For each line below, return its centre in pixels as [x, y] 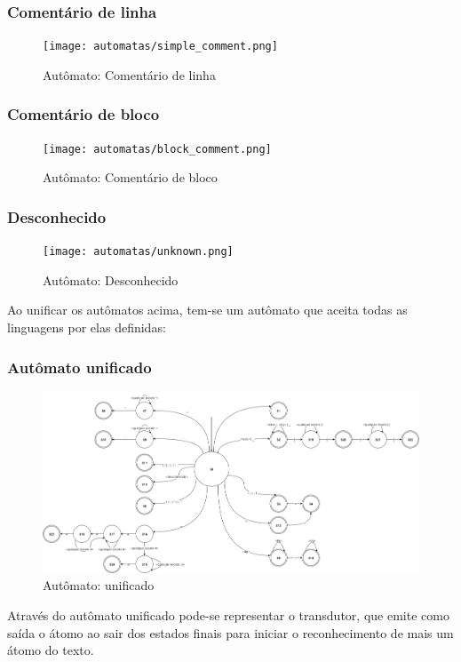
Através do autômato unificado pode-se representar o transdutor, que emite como [228, 614]
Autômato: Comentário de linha [129, 74]
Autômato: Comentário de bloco [130, 177]
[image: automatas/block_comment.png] [157, 149]
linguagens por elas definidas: [87, 327]
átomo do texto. [51, 650]
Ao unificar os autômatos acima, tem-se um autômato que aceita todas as [207, 310]
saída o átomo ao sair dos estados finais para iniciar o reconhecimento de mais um [230, 632]
